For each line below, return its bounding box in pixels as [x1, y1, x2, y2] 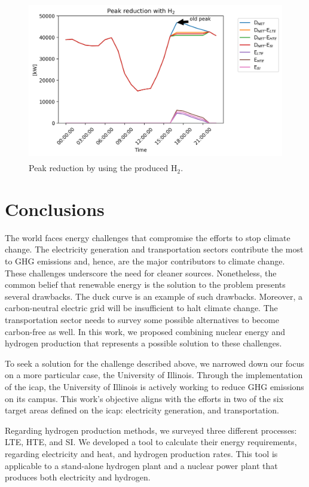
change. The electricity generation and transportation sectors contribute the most [5, 243, 304, 255]
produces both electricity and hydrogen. [5, 471, 151, 483]
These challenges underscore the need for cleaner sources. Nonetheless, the [5, 266, 277, 279]
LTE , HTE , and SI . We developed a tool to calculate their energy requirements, [5, 436, 297, 448]
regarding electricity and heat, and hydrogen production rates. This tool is [5, 447, 278, 459]
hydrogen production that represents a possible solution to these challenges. [5, 337, 282, 349]
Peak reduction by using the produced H [29, 162, 178, 174]
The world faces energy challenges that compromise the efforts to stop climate [5, 231, 290, 244]
